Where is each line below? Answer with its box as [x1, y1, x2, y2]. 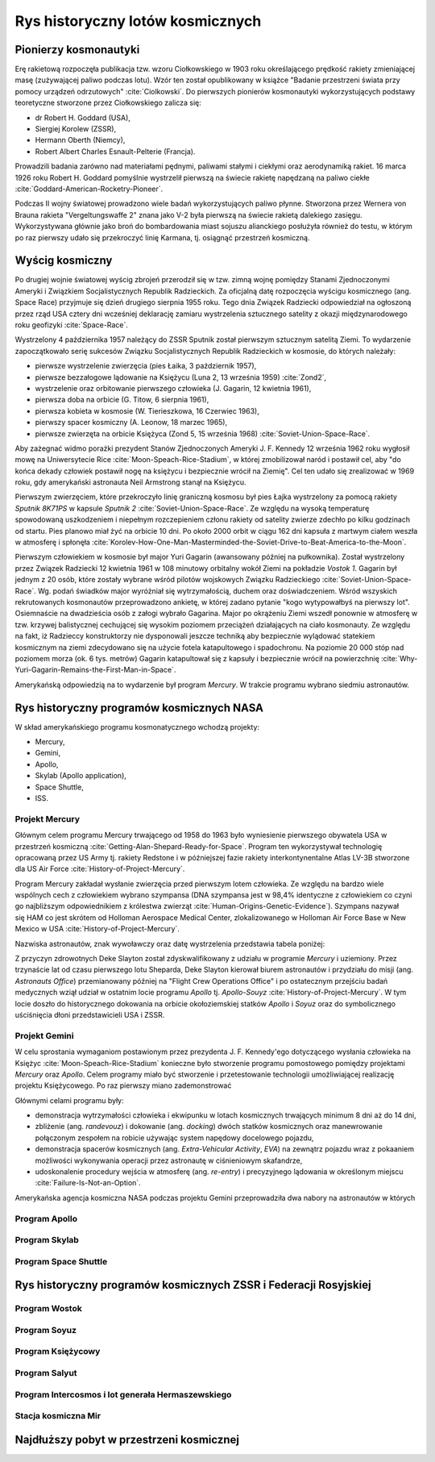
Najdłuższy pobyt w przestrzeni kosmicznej [14, 1432, 239, 1447]
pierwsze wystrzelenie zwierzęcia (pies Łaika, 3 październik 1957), [35, 361, 257, 371]
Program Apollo [14, 1213, 78, 1224]
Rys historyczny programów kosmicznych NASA [14, 701, 263, 714]
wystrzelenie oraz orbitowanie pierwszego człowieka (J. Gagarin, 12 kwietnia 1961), [35, 383, 312, 393]
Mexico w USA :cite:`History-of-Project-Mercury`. [14, 924, 180, 934]
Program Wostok [14, 1303, 82, 1314]
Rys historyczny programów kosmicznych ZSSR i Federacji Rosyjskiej [14, 1278, 371, 1292]
